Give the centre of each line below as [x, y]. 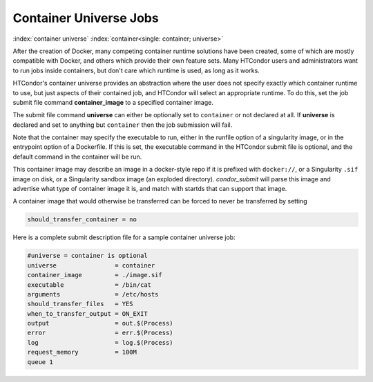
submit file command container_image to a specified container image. [113, 102]
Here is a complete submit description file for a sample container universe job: [124, 237]
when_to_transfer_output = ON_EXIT [87, 313]
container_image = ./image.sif [95, 275]
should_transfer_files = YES [80, 304]
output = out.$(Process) [100, 323]
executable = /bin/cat [89, 285]
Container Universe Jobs [86, 18]
